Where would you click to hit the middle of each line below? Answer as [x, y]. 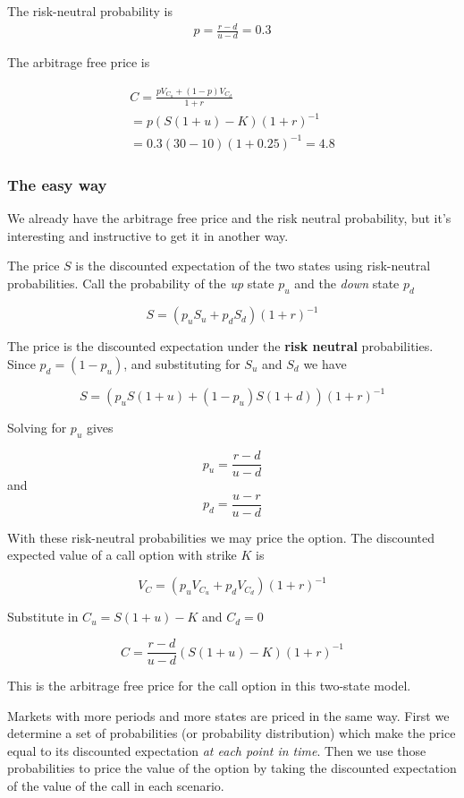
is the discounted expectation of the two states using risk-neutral [253, 266]
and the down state [347, 283]
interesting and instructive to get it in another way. [148, 235]
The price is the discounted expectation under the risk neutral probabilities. [220, 346]
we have [325, 363]
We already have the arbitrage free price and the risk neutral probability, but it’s [229, 218]
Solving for [37, 428]
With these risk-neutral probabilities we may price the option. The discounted [221, 537]
